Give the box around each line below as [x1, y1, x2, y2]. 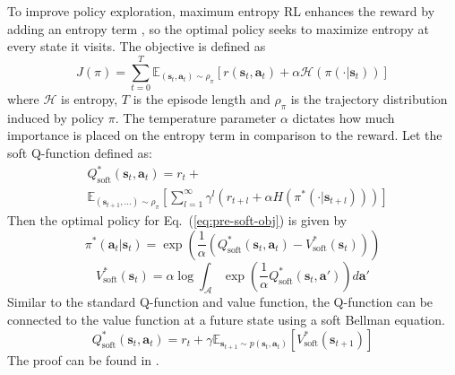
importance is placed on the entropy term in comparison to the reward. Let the [7, 126, 442, 144]
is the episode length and [133, 89, 270, 108]
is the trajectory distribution [290, 89, 448, 108]
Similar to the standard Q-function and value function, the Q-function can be [7, 292, 434, 311]
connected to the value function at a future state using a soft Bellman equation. [7, 310, 445, 328]
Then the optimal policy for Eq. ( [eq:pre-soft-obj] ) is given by [7, 210, 348, 229]
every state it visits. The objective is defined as [7, 37, 266, 56]
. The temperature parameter [115, 108, 277, 126]
